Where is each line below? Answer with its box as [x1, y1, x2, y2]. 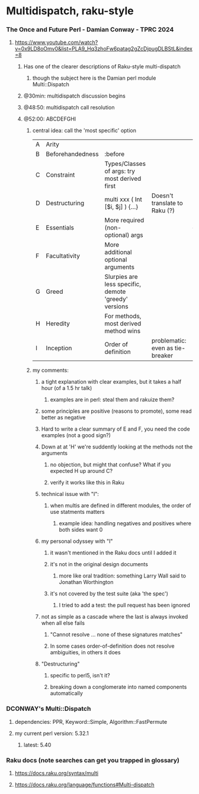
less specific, [104, 280, 141, 288]
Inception [46, 344, 72, 352]
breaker [151, 352, 174, 360]
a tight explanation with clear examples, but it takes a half [41, 378, 182, 385]
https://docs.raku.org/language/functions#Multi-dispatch [14, 781, 155, 789]
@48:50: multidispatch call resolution [23, 104, 115, 111]
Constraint [46, 171, 75, 179]
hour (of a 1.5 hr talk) [41, 385, 92, 392]
